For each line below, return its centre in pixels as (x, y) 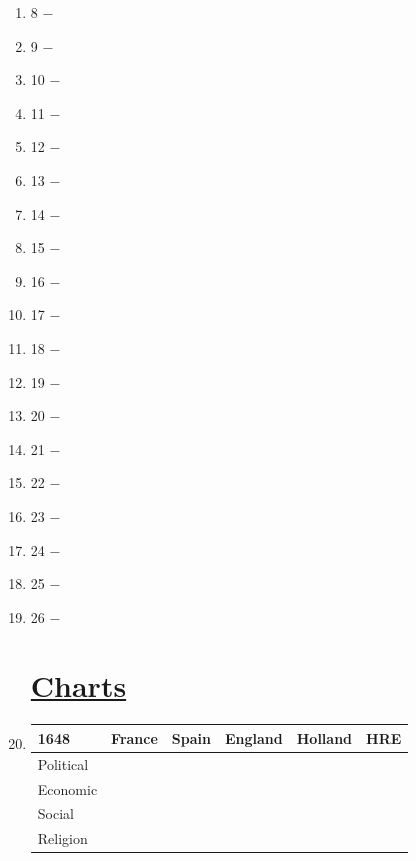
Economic (67, 788)
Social (55, 813)
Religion (62, 838)
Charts (78, 685)
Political (63, 763)
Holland (324, 737)
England (253, 737)
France (134, 737)
